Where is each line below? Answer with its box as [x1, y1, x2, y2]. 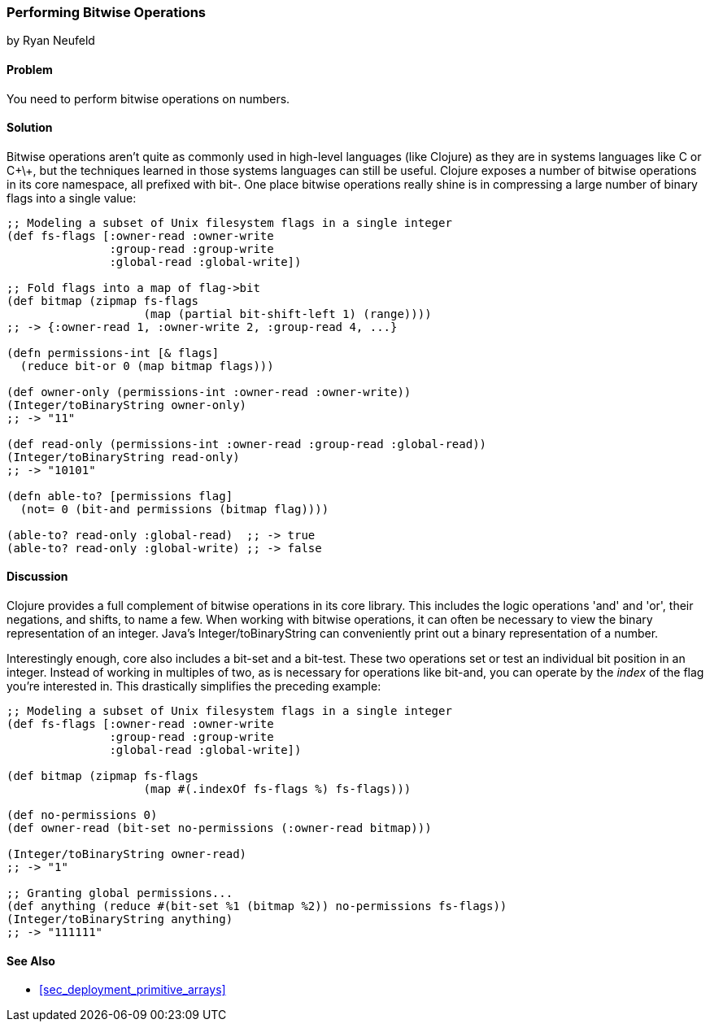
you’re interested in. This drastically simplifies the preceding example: [7, 679, 381, 694]
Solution [7, 120, 53, 135]
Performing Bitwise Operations [7, 4, 207, 20]
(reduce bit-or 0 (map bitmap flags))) [20, 359, 274, 372]
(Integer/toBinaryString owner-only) [7, 398, 247, 412]
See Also [7, 953, 55, 968]
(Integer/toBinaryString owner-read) [7, 847, 247, 861]
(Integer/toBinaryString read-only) [7, 450, 240, 464]
